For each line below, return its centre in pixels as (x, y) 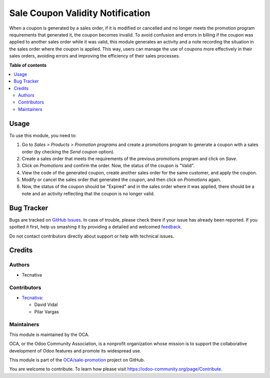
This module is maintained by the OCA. (49, 334)
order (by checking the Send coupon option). (68, 151)
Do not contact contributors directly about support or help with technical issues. (92, 236)
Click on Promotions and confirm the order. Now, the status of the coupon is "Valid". (108, 165)
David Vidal (46, 304)
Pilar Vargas (47, 311)
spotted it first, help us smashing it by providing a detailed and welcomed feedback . (96, 227)
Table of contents (28, 65)
